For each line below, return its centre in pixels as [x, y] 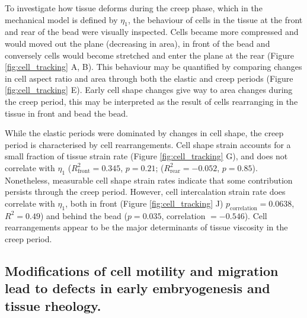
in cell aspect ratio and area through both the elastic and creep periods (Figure [149, 78]
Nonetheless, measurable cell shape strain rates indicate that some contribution [149, 180]
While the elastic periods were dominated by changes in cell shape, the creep [144, 133]
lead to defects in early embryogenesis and [137, 288]
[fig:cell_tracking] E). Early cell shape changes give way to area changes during [149, 90]
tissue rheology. [53, 305]
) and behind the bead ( [84, 215]
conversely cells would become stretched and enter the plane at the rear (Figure [149, 55]
